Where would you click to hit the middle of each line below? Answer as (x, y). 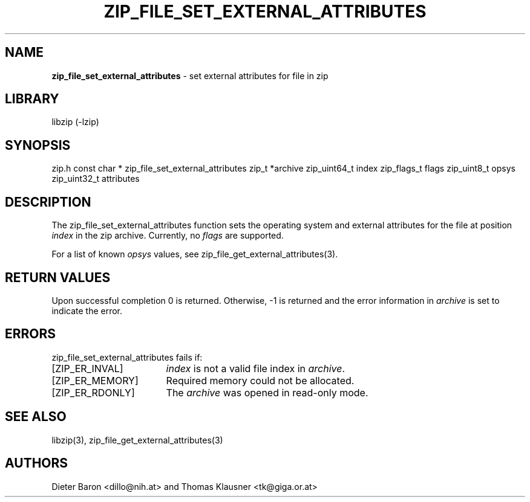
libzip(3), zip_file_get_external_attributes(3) (137, 440)
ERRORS (31, 334)
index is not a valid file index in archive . (256, 368)
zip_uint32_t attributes (96, 179)
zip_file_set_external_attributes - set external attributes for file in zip (190, 76)
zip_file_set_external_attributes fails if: (127, 357)
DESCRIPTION (48, 202)
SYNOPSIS (38, 145)
